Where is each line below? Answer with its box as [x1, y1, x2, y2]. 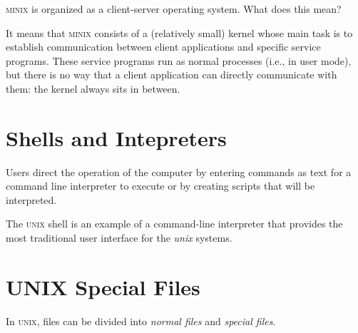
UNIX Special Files [6, 272, 200, 301]
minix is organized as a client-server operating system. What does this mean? [6, 1, 342, 16]
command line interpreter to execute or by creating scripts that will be [6, 178, 315, 193]
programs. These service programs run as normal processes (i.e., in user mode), [6, 53, 352, 68]
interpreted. [6, 192, 57, 207]
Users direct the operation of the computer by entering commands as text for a [6, 164, 352, 179]
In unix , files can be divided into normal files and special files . [6, 313, 276, 328]
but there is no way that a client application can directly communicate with [6, 67, 337, 82]
